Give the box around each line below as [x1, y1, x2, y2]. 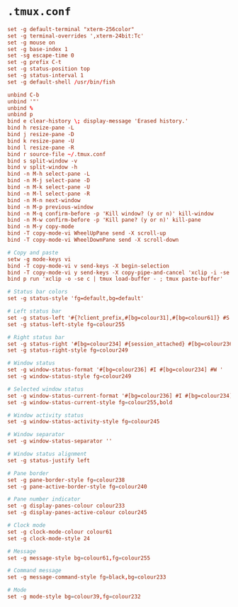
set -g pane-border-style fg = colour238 [7, 477, 125, 484]
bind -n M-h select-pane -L [7, 170, 91, 178]
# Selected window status [7, 385, 84, 393]
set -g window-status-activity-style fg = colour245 [7, 418, 160, 425]
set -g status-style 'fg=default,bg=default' [7, 295, 144, 302]
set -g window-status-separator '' [7, 438, 113, 445]
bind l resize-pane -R [7, 144, 74, 151]
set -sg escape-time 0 [7, 52, 74, 60]
